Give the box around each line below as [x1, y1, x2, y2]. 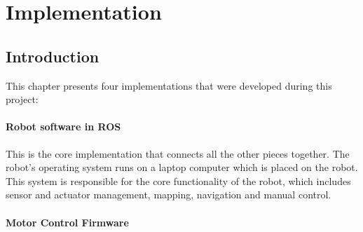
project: [6, 92, 39, 107]
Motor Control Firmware [6, 214, 129, 229]
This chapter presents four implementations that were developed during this [6, 78, 332, 93]
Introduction [6, 45, 100, 67]
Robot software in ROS [6, 119, 121, 134]
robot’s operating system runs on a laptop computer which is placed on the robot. [6, 160, 358, 175]
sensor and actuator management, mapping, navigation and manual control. [6, 187, 331, 202]
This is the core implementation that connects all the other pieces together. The [6, 146, 350, 161]
